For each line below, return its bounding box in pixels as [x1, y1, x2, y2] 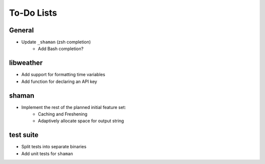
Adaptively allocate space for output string [38, 118, 124, 124]
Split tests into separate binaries [21, 144, 87, 150]
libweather [9, 59, 43, 67]
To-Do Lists [9, 7, 57, 18]
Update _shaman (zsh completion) [21, 39, 91, 45]
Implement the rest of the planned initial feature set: [21, 104, 126, 110]
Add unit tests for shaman [21, 150, 73, 157]
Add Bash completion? [38, 46, 83, 52]
